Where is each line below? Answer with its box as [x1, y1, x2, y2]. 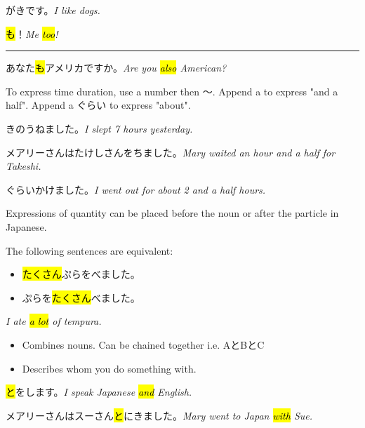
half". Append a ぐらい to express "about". [6, 98, 191, 112]
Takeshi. [6, 159, 41, 173]
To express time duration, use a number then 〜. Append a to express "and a [6, 83, 338, 98]
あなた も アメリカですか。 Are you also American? [6, 60, 227, 75]
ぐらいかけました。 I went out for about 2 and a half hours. [6, 182, 266, 196]
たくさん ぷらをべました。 [22, 267, 140, 281]
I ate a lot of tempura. [6, 314, 102, 328]
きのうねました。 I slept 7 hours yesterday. [6, 121, 193, 135]
